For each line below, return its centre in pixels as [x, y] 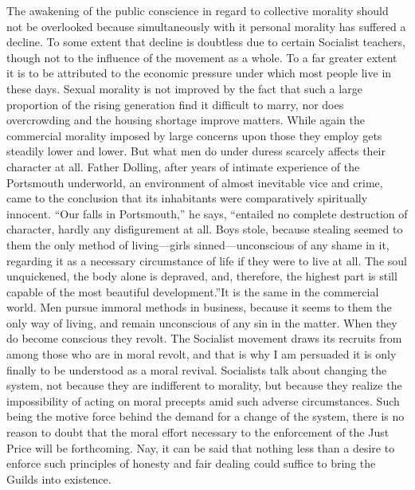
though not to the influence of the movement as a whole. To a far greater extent [202, 57]
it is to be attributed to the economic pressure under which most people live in [199, 73]
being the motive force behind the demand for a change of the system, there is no [206, 416]
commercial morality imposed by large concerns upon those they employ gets [194, 135]
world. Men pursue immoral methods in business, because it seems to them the [199, 307]
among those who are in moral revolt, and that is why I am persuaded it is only [202, 354]
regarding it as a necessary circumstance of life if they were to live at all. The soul [207, 260]
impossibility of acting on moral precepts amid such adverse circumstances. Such [203, 400]
